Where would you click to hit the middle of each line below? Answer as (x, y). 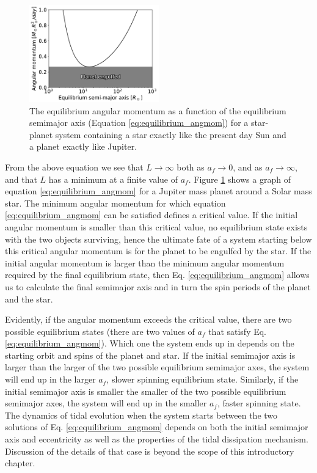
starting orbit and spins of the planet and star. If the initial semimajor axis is (150, 355)
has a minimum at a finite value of (113, 179)
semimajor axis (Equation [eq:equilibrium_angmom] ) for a (139, 123)
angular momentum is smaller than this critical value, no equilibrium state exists (156, 226)
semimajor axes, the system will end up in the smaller (106, 403)
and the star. (29, 299)
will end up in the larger (50, 379)
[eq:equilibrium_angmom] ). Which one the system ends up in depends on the (150, 343)
